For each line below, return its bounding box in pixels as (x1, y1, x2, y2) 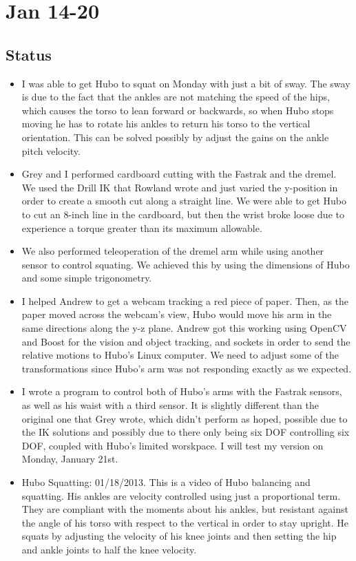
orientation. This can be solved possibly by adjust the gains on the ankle (21, 129, 329, 144)
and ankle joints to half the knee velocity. (21, 542, 197, 556)
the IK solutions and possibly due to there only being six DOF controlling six (21, 425, 350, 439)
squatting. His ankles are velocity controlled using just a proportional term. (21, 488, 341, 502)
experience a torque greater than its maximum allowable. (21, 220, 262, 235)
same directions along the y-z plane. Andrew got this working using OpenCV (21, 321, 347, 335)
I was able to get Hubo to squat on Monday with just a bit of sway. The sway (21, 76, 350, 90)
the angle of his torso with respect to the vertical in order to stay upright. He (21, 515, 348, 529)
